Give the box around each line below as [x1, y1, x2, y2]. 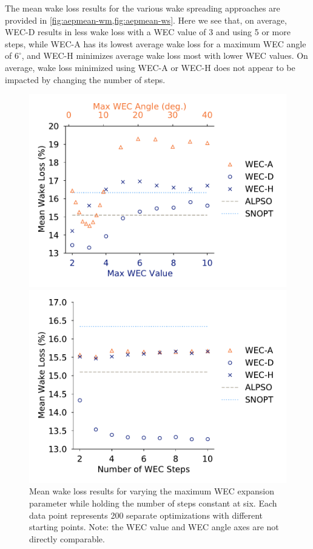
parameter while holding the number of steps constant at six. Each [29, 496, 277, 509]
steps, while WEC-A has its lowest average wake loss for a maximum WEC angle [5, 37, 306, 50]
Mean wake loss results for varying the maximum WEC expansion [29, 485, 274, 497]
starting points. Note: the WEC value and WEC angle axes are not [29, 520, 279, 533]
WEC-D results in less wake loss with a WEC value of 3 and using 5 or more [5, 25, 291, 38]
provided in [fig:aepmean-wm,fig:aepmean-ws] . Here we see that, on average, [5, 13, 287, 26]
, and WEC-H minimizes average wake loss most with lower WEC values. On [21, 49, 308, 62]
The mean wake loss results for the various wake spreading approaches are [5, 2, 280, 14]
